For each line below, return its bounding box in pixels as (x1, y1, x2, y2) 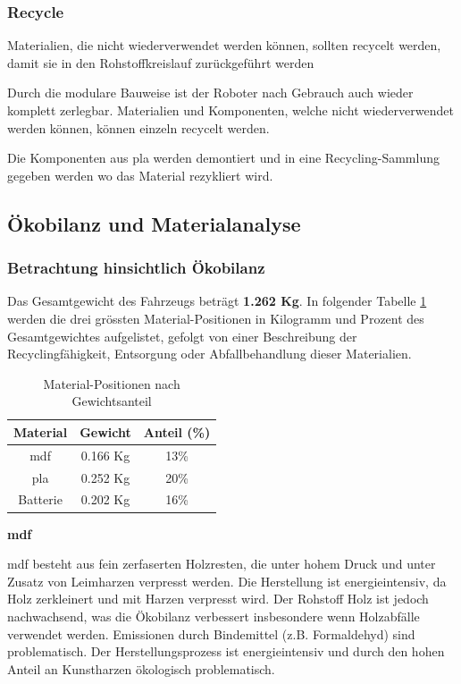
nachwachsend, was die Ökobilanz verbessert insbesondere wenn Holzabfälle (7, 606, 420, 625)
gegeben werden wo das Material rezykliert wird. (7, 165, 273, 184)
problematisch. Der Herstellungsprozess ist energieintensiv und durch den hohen (7, 642, 445, 661)
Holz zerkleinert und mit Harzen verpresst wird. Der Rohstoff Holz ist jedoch (7, 589, 429, 608)
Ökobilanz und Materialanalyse (7, 209, 301, 237)
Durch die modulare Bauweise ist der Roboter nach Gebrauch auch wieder (7, 83, 414, 102)
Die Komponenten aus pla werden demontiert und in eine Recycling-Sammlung (7, 148, 440, 167)
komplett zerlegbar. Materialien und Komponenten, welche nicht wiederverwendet (7, 101, 454, 119)
